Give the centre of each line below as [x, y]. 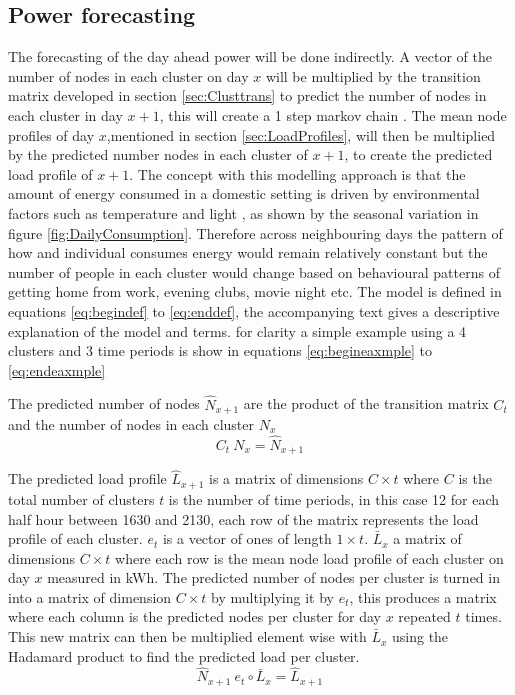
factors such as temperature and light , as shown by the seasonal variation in [243, 212]
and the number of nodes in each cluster [131, 423]
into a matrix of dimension [90, 596]
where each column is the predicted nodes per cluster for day [194, 616]
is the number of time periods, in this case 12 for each [334, 498]
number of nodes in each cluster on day [128, 75]
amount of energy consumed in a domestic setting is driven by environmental [244, 193]
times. [483, 616]
